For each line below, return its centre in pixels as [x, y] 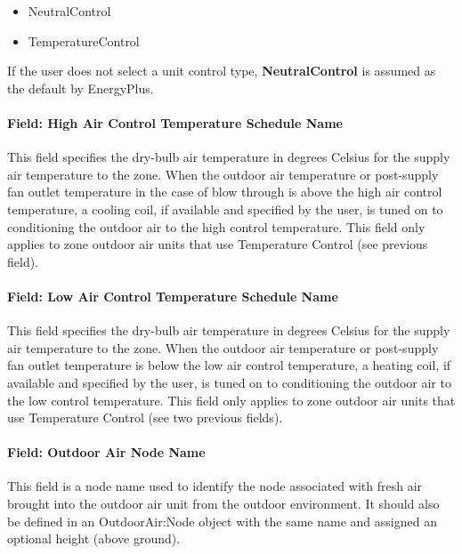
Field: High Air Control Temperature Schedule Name [175, 122]
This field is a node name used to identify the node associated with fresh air [215, 486]
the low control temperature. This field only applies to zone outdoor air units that [231, 400]
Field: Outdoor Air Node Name [106, 452]
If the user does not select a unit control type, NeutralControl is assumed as [222, 71]
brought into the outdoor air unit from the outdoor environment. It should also [223, 504]
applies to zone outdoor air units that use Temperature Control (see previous [218, 244]
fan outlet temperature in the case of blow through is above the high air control [225, 192]
